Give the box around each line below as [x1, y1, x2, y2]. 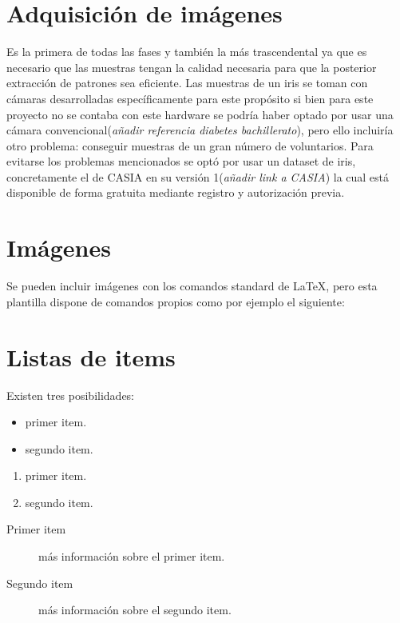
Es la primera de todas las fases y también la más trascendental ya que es [6, 43, 367, 60]
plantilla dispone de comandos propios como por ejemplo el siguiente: [6, 293, 345, 310]
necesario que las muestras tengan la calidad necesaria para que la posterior [6, 58, 377, 75]
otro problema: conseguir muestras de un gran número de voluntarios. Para [6, 137, 374, 154]
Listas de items [6, 340, 176, 373]
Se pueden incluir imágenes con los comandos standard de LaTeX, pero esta [6, 278, 378, 294]
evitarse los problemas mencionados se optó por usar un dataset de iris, [6, 153, 356, 170]
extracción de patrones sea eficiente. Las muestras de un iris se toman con [6, 74, 368, 91]
